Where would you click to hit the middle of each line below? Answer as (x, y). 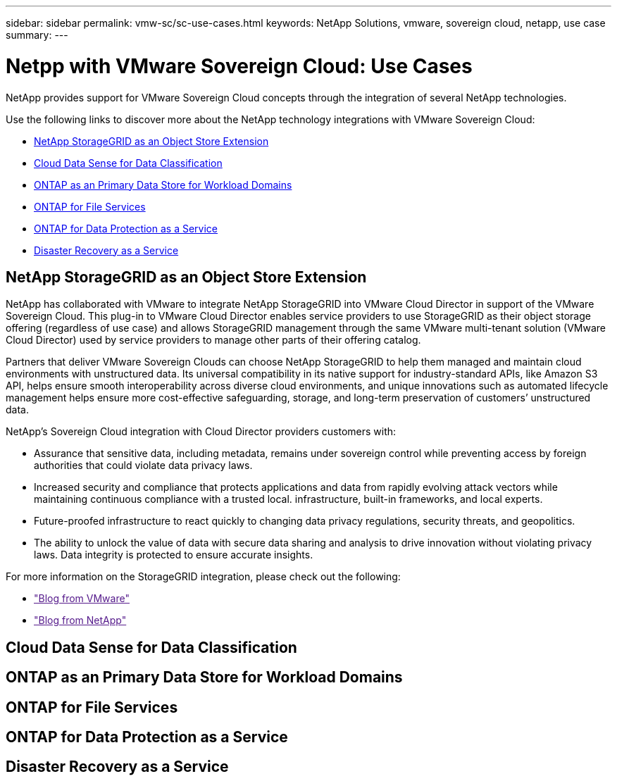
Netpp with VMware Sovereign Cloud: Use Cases (239, 66)
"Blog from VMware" (82, 599)
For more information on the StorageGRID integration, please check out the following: (203, 577)
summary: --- (37, 35)
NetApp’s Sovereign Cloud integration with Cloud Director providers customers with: (201, 432)
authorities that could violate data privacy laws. (143, 466)
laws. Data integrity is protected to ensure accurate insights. (174, 555)
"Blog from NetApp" (80, 620)
